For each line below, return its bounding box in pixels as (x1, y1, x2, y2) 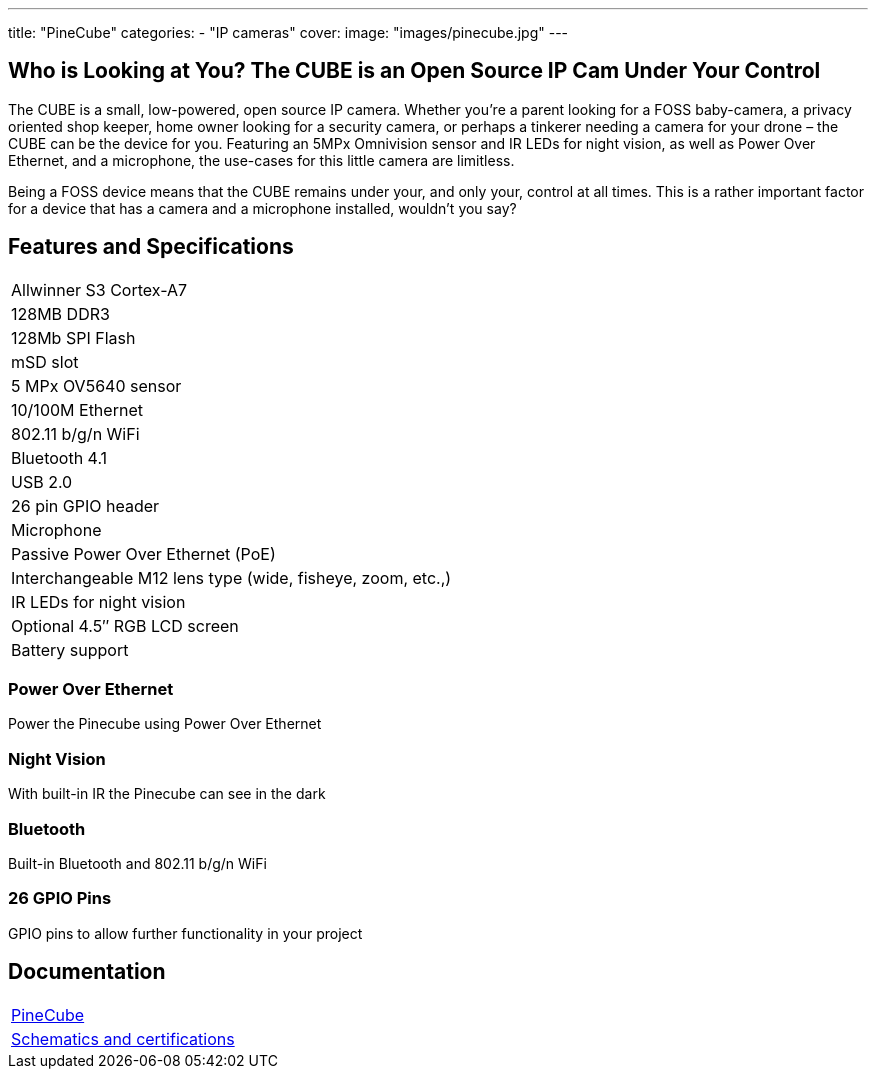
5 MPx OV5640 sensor (11, 375, 182, 396)
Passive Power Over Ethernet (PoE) (11, 543, 276, 564)
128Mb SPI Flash (11, 327, 136, 348)
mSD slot (11, 351, 79, 372)
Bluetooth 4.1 (11, 447, 108, 468)
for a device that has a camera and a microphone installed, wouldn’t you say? (8, 199, 517, 217)
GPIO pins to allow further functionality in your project (8, 924, 363, 942)
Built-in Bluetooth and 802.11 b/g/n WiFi (8, 854, 267, 872)
